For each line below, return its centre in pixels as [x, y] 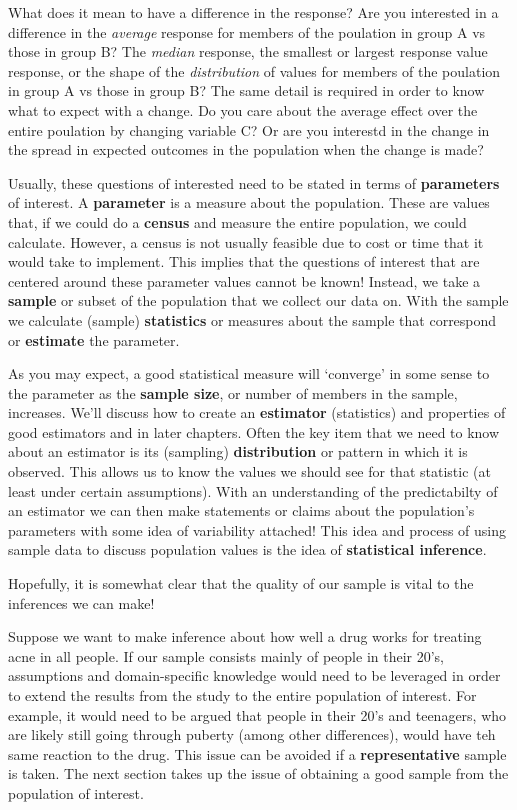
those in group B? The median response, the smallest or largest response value [248, 51]
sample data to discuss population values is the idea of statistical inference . [247, 549]
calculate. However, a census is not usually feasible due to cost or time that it [246, 241]
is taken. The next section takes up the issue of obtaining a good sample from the [258, 773]
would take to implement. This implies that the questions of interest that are [244, 261]
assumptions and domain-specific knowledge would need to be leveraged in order [254, 675]
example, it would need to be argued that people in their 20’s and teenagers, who [257, 714]
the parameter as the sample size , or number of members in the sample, [233, 392]
